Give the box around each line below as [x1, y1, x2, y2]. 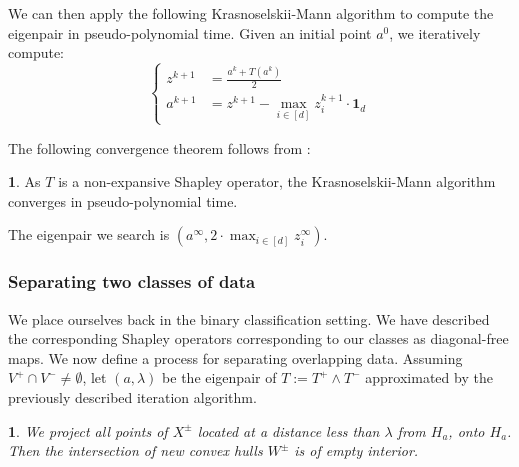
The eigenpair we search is [8, 224, 170, 245]
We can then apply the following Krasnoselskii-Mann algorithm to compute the [8, 3, 494, 23]
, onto [448, 420, 485, 441]
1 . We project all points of [8, 420, 168, 441]
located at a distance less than [197, 420, 380, 441]
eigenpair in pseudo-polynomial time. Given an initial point [8, 22, 372, 43]
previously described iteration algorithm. [8, 386, 257, 407]
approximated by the [365, 367, 493, 388]
